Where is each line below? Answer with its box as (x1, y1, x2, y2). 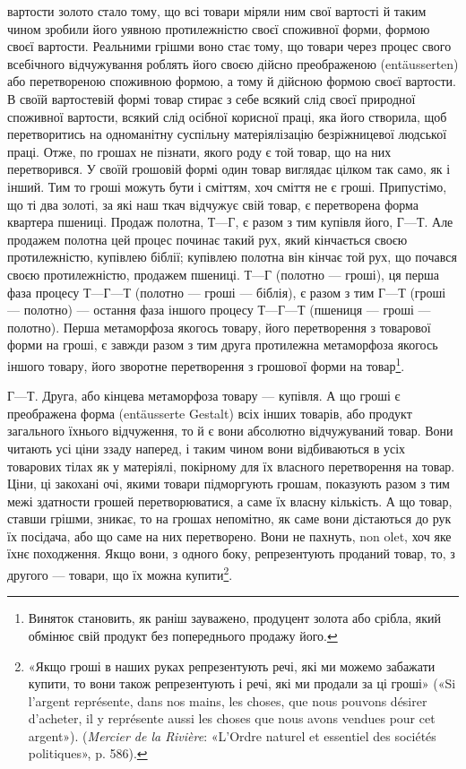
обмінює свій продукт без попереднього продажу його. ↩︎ (28, 626, 338, 644)
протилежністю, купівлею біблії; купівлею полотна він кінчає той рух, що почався (7, 247, 457, 266)
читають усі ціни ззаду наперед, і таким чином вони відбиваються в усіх (7, 438, 406, 457)
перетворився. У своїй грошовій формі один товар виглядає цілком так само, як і (7, 160, 451, 178)
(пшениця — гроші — (309, 300, 431, 319)
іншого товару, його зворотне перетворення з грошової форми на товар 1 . (7, 353, 405, 375)
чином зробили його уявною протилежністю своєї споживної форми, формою (7, 19, 430, 38)
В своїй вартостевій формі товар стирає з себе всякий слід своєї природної (7, 89, 416, 108)
